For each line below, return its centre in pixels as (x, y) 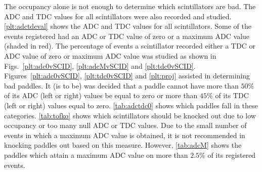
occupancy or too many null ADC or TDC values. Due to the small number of (125, 125)
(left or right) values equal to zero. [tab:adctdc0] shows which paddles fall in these (131, 105)
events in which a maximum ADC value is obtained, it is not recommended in (125, 135)
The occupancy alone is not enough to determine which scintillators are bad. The (130, 6)
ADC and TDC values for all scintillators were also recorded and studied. (118, 16)
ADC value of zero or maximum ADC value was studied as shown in (110, 55)
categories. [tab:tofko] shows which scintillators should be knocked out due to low (130, 115)
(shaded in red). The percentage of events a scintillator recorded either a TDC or (130, 46)
